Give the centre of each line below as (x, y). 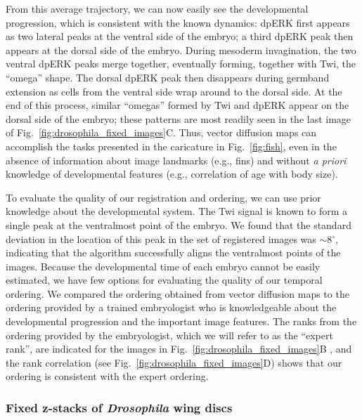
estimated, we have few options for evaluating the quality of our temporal (164, 280)
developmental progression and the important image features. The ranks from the (181, 321)
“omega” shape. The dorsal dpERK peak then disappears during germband (168, 77)
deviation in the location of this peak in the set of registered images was (161, 238)
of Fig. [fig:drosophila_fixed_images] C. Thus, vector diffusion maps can (161, 132)
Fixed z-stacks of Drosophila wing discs (119, 407)
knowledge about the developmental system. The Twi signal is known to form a (177, 211)
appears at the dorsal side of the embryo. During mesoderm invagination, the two (181, 50)
